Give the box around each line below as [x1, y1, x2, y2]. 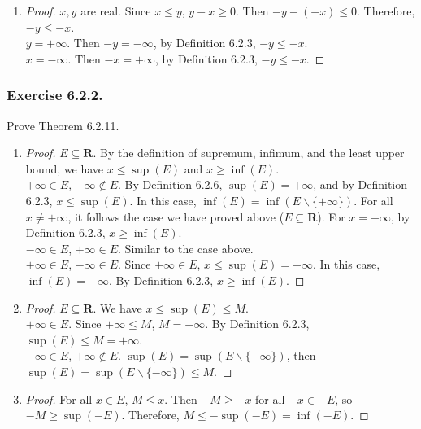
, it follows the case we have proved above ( [67, 208, 284, 225]
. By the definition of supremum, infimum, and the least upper [93, 144, 405, 161]
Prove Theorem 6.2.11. [7, 116, 119, 134]
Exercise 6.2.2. [7, 85, 103, 105]
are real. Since [80, 2, 151, 19]
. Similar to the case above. [118, 239, 254, 256]
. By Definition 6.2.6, [118, 176, 223, 193]
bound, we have [25, 160, 104, 177]
